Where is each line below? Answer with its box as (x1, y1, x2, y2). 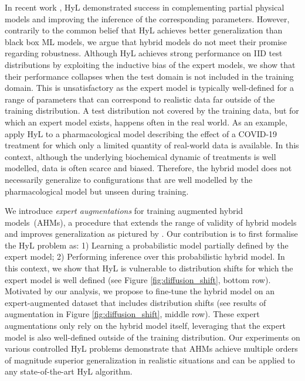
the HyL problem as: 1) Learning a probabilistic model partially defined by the (5, 239, 289, 251)
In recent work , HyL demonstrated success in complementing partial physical (5, 1, 284, 13)
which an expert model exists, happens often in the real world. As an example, (5, 115, 287, 128)
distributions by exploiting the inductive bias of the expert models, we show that (5, 58, 296, 70)
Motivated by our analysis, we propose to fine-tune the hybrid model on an (5, 285, 275, 297)
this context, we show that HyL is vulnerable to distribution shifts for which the (5, 262, 293, 274)
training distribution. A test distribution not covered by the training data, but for (5, 104, 299, 117)
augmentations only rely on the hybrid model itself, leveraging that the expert (5, 319, 286, 332)
